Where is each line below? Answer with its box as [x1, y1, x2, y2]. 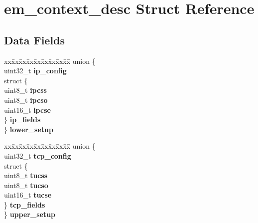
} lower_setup [4, 124, 53, 134]
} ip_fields [4, 114, 41, 125]
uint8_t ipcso [4, 94, 48, 105]
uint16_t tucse [4, 190, 52, 200]
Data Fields [4, 32, 65, 47]
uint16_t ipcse [4, 104, 51, 115]
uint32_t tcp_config [4, 150, 71, 161]
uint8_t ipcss [4, 85, 47, 95]
